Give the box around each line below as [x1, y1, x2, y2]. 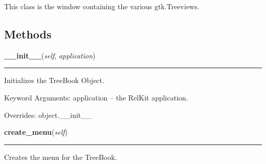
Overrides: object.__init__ [4, 109, 92, 120]
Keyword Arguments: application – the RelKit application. [4, 92, 188, 102]
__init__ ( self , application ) [4, 50, 96, 60]
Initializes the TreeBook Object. [4, 75, 104, 86]
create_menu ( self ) [4, 127, 68, 137]
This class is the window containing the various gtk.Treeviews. [4, 1, 199, 11]
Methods [4, 26, 52, 42]
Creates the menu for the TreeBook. [4, 151, 117, 162]
